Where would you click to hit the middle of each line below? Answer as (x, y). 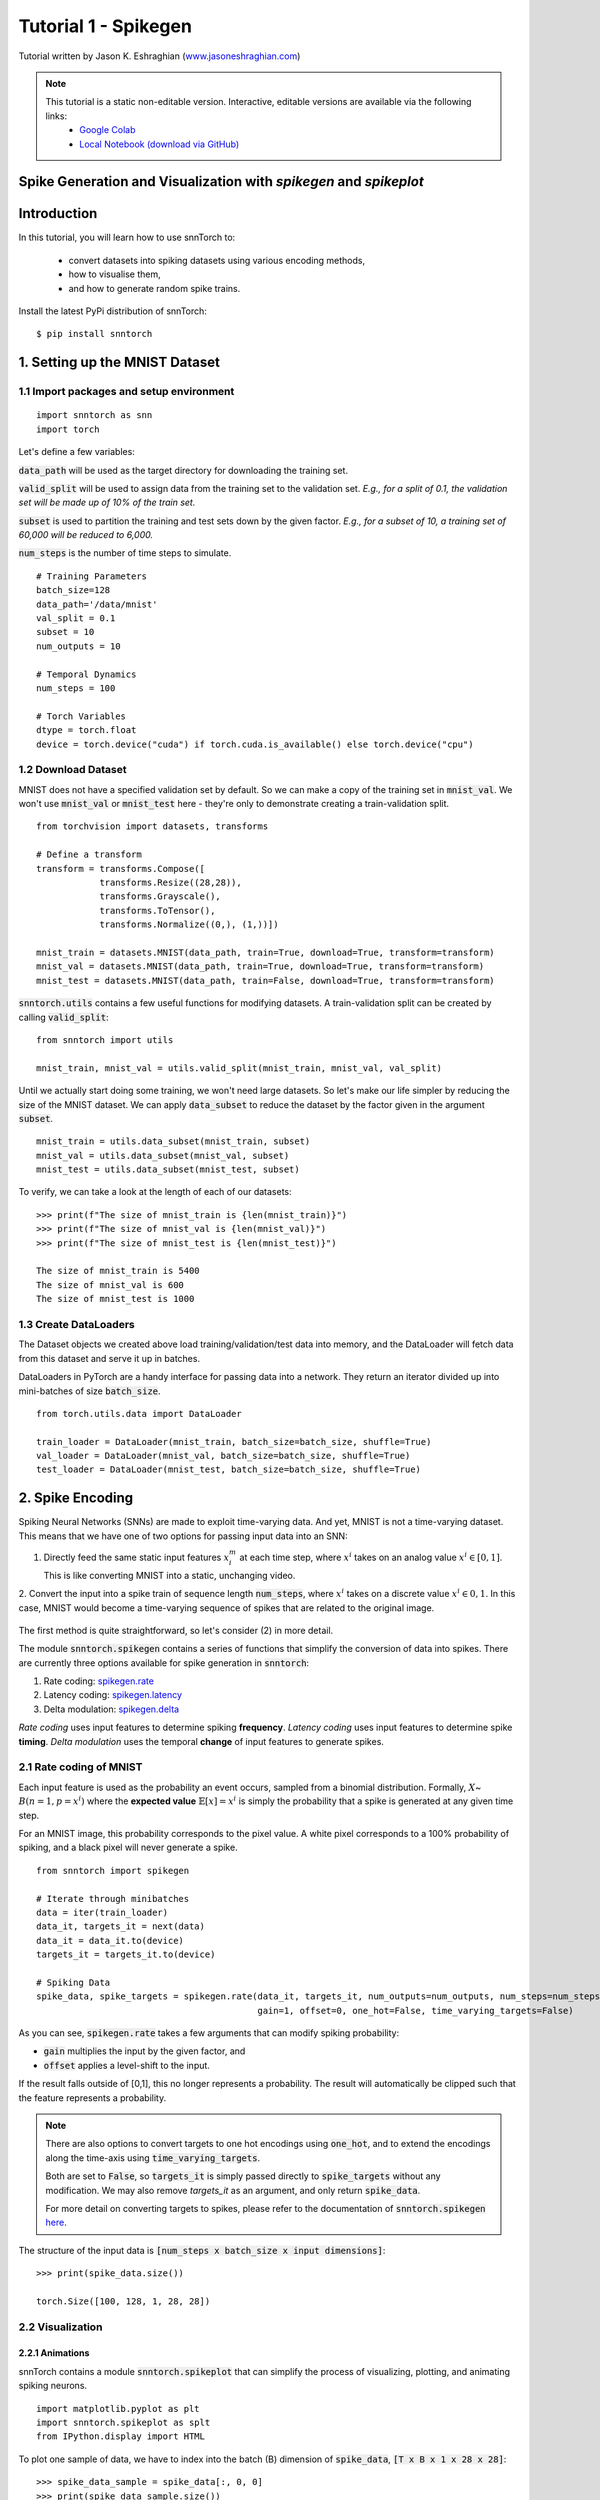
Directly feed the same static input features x (136, 1557)
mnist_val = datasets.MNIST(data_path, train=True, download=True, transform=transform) (260, 966)
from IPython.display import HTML (120, 2436)
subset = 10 (65, 632)
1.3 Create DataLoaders (76, 1324)
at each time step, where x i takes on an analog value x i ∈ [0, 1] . (371, 1556)
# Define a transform (89, 854)
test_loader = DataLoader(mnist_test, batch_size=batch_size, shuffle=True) (229, 1469)
